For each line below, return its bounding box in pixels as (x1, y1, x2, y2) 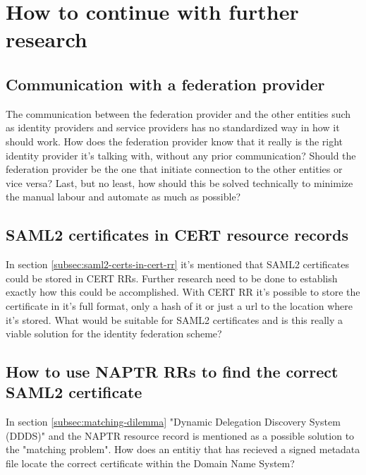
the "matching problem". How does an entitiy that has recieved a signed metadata (6, 442, 360, 457)
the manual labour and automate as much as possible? (6, 189, 241, 204)
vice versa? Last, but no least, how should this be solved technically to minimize (6, 175, 353, 190)
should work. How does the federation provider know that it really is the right (6, 133, 343, 148)
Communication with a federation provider (6, 73, 325, 95)
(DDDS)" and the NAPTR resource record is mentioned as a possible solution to (6, 428, 355, 443)
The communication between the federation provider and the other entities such (6, 106, 351, 121)
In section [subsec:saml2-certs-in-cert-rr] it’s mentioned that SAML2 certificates (6, 257, 349, 272)
